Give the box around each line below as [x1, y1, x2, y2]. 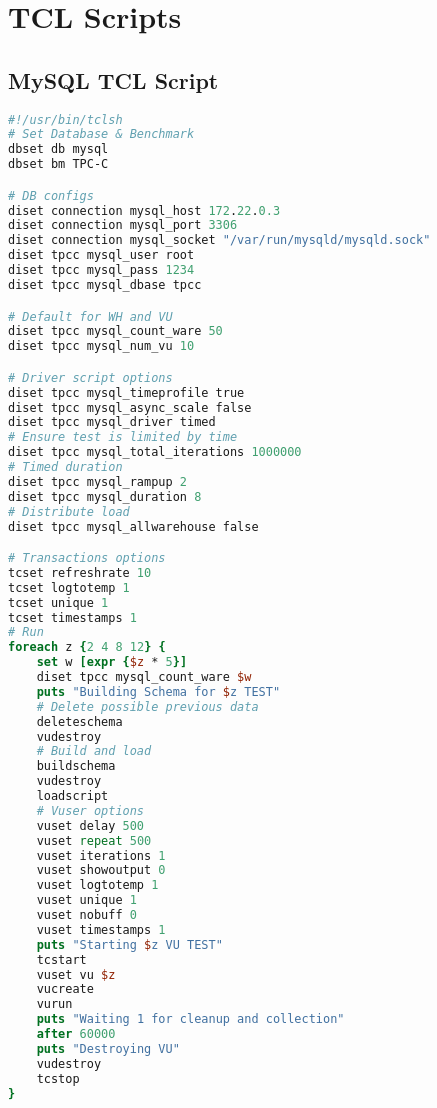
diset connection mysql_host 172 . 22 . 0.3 [8, 203, 281, 218]
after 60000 [36, 1027, 116, 1042]
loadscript [36, 789, 109, 804]
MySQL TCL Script [8, 64, 219, 95]
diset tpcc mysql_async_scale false [8, 400, 252, 415]
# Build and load [36, 744, 152, 759]
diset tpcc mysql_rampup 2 [8, 474, 187, 489]
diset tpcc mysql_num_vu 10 [8, 339, 195, 354]
